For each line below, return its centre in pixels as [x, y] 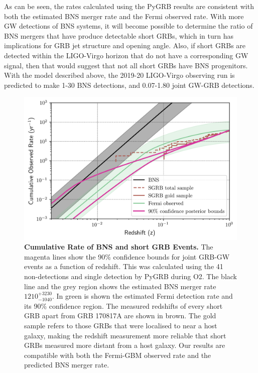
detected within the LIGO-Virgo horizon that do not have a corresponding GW [126, 55]
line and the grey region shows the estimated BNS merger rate [120, 286]
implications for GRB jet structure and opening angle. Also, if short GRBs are [125, 45]
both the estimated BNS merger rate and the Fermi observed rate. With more [124, 16]
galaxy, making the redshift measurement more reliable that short [125, 335]
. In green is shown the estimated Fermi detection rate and [143, 296]
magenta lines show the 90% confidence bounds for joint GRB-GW [127, 256]
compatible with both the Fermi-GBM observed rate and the [118, 355]
